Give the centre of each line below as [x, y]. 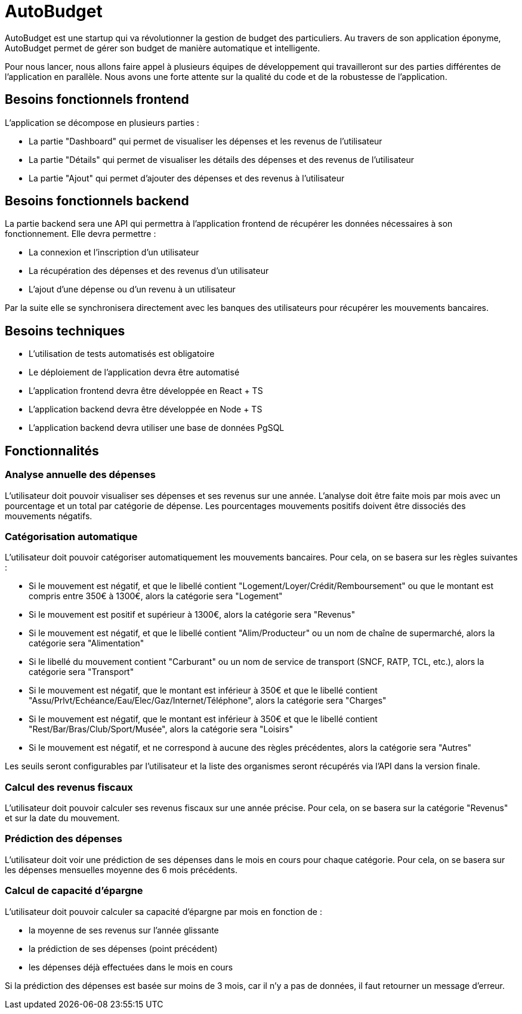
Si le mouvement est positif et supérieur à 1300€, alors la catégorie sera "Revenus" [192, 615]
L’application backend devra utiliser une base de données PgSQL [157, 428]
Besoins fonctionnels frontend [97, 100]
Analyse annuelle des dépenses [80, 475]
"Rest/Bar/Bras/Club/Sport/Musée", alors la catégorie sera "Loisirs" [161, 729]
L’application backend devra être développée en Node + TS [146, 409]
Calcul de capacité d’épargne [74, 891]
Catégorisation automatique [71, 536]
